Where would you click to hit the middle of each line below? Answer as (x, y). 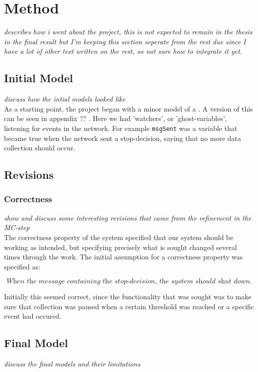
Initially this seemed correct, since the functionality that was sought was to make (128, 297)
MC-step (17, 227)
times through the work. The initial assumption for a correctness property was (124, 257)
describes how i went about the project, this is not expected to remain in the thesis (128, 32)
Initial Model (39, 78)
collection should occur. (40, 148)
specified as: (22, 266)
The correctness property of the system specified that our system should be (119, 237)
